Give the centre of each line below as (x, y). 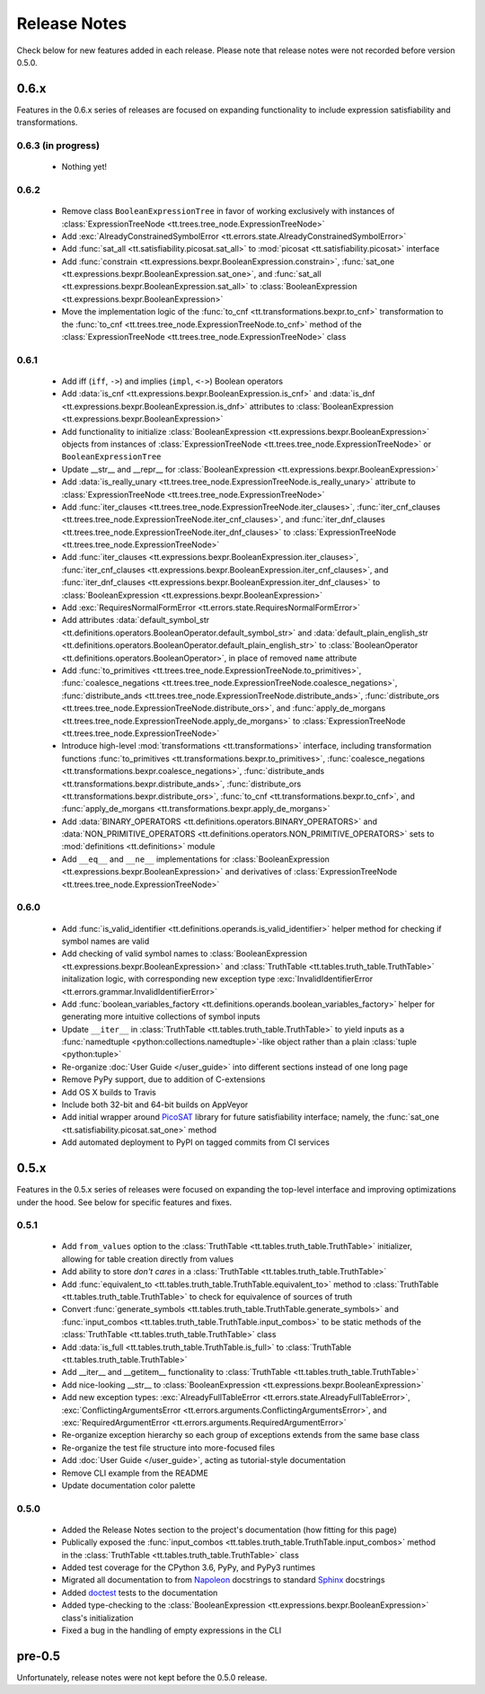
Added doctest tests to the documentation (140, 1592)
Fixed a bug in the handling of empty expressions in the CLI (172, 1630)
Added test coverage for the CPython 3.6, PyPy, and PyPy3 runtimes (189, 1567)
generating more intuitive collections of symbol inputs (161, 1016)
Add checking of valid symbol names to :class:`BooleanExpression (185, 953)
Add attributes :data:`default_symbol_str (136, 620)
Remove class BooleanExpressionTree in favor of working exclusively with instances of (228, 211)
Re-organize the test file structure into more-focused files (168, 1448)
